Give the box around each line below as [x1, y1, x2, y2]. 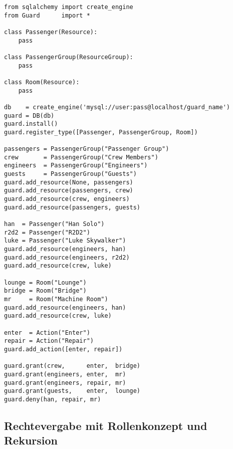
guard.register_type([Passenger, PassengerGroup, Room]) [4, 128, 198, 136]
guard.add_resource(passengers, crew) [4, 187, 133, 194]
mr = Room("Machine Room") [4, 295, 108, 303]
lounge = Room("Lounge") [4, 279, 87, 286]
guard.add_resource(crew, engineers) [4, 195, 130, 203]
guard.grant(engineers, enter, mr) [4, 370, 126, 378]
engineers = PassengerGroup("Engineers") [4, 162, 148, 169]
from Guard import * [4, 12, 90, 19]
